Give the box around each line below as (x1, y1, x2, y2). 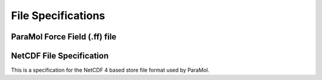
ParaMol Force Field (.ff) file (11, 32, 117, 42)
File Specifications (11, 9, 106, 22)
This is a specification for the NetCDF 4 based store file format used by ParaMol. (11, 66, 210, 74)
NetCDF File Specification (11, 51, 109, 61)
